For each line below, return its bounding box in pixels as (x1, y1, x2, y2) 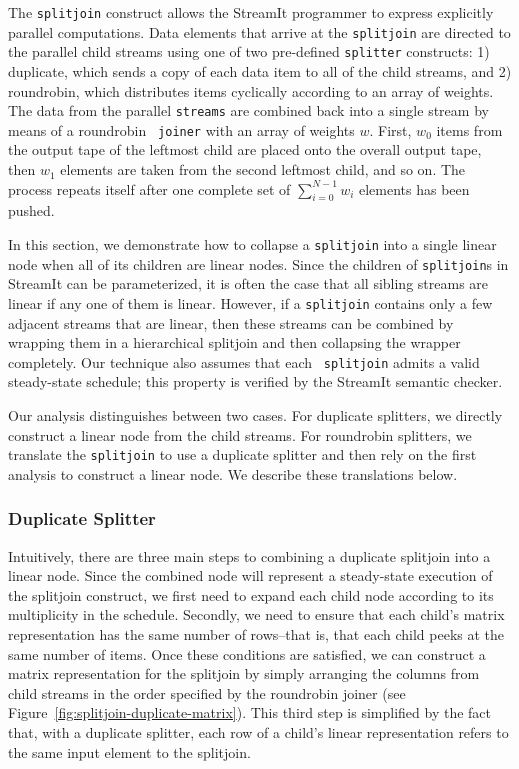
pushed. (8, 200, 55, 221)
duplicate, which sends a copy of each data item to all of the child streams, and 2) (8, 60, 512, 81)
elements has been (359, 178, 470, 199)
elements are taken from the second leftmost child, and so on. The (60, 159, 466, 180)
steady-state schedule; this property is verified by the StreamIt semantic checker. (8, 371, 503, 392)
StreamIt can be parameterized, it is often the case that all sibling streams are (8, 273, 489, 294)
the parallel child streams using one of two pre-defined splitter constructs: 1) (8, 41, 490, 62)
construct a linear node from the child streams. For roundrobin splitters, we (8, 424, 472, 445)
